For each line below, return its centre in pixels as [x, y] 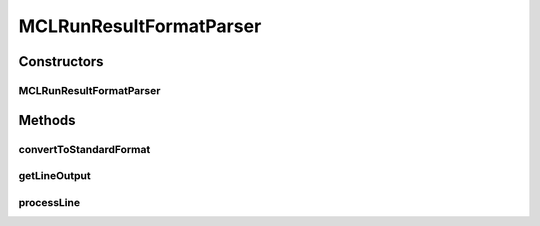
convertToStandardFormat [84, 149]
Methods [47, 120]
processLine [49, 202]
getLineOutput [54, 176]
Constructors [61, 61]
